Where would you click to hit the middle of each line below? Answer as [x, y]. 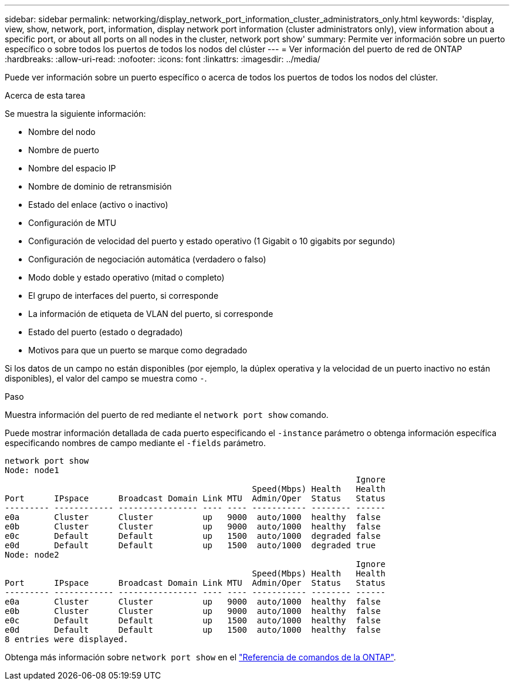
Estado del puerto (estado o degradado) [106, 332]
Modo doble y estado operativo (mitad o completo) [126, 277]
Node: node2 [32, 555]
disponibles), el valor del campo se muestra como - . [106, 378]
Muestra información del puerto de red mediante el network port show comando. [167, 415]
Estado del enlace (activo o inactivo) [98, 205]
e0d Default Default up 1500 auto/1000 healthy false [193, 630]
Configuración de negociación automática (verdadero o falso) [147, 259]
